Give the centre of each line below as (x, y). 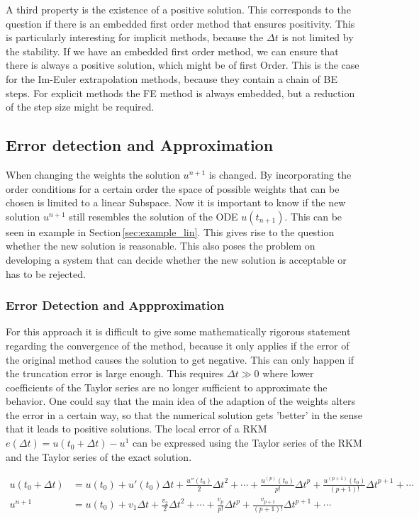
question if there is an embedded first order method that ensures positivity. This (180, 23)
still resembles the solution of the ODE (153, 216)
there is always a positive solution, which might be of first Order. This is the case (183, 65)
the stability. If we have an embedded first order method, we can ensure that (172, 51)
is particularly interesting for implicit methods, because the (135, 37)
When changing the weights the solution (93, 174)
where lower (288, 373)
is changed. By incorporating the (280, 174)
